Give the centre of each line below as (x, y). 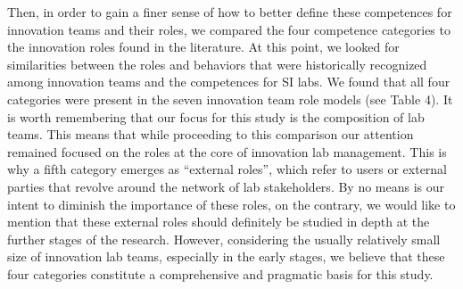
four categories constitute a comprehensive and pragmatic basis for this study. (220, 273)
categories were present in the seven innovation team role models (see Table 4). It (230, 99)
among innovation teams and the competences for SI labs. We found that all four (229, 82)
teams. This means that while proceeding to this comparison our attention (211, 134)
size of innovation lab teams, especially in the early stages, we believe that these (226, 256)
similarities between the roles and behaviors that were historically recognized (217, 64)
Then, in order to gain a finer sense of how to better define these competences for (230, 12)
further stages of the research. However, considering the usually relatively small (224, 239)
